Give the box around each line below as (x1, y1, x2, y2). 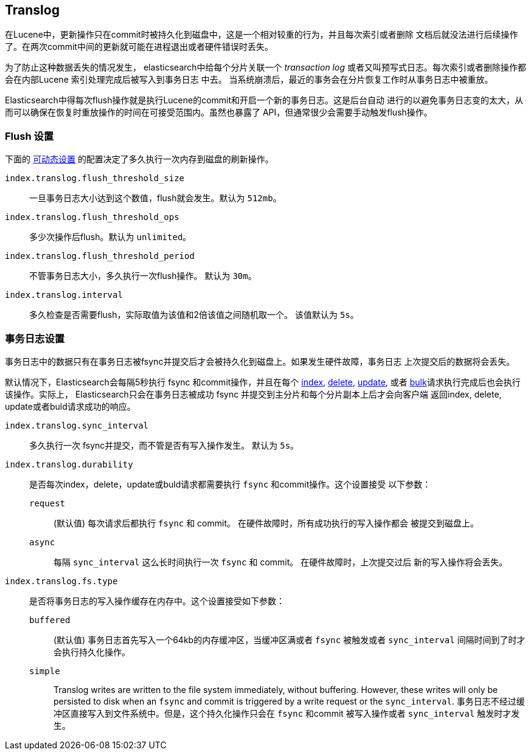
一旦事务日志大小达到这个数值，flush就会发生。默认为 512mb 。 (29, 193, 282, 204)
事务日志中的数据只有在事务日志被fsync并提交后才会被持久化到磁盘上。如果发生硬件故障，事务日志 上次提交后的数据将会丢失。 (5, 356, 515, 367)
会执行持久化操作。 (54, 646, 130, 657)
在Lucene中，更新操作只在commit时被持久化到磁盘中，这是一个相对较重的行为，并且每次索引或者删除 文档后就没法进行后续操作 (5, 29, 518, 40)
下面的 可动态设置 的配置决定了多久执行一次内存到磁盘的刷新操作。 (5, 154, 274, 165)
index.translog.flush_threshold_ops (5, 212, 179, 222)
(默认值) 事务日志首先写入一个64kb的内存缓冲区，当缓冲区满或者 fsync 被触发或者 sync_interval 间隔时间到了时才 (54, 634, 526, 645)
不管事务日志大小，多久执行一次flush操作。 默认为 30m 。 (29, 271, 257, 281)
